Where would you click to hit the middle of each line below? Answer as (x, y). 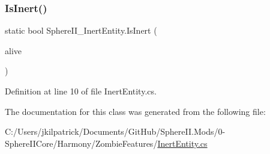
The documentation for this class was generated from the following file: (135, 111)
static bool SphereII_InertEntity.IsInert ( (81, 30)
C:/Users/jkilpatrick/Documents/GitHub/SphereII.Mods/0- (115, 131)
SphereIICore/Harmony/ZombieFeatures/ (81, 143)
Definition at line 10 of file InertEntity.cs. (81, 91)
